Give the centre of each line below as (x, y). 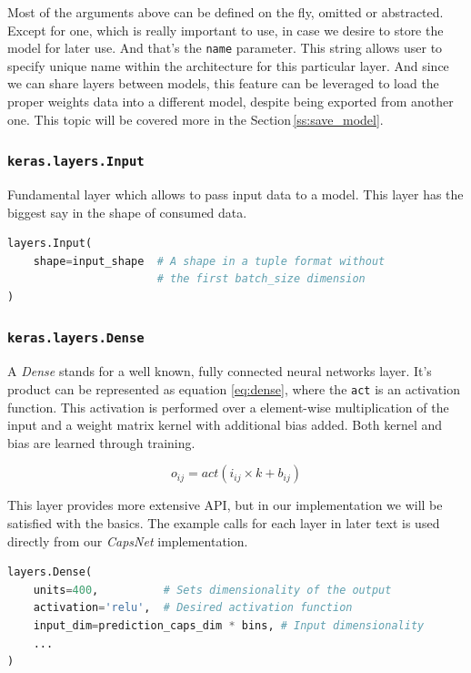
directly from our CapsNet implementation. (128, 540)
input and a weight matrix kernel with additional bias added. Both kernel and (225, 425)
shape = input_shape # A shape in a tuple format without (209, 261)
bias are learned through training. (101, 442)
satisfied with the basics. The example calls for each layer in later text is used (224, 522)
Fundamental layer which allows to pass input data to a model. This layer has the (235, 194)
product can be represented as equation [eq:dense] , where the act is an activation (234, 388)
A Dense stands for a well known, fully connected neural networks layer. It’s (220, 371)
